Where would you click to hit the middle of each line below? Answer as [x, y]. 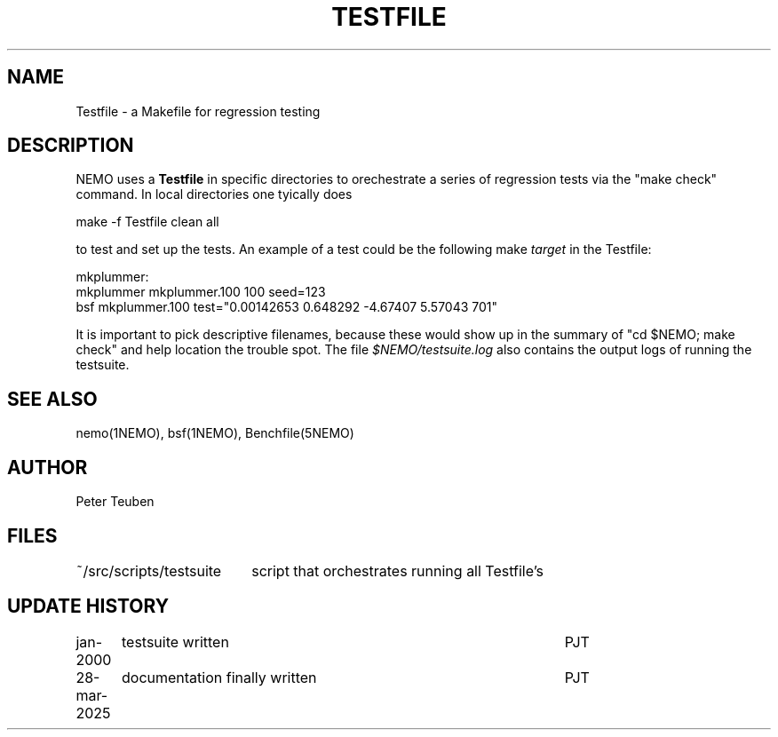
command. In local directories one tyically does [214, 194]
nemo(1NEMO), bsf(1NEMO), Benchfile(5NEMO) [215, 433]
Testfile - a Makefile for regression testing [198, 111]
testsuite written [175, 642]
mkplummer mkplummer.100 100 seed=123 [201, 292]
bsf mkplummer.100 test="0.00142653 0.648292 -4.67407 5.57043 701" [287, 307]
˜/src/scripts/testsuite [149, 571]
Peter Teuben [115, 502]
